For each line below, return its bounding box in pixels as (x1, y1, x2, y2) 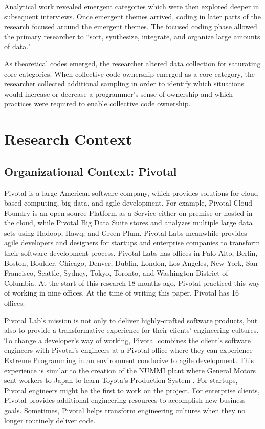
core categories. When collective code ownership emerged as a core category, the (4, 68, 255, 79)
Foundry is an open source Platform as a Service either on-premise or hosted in (4, 207, 253, 218)
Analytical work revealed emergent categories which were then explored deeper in (4, 1, 259, 11)
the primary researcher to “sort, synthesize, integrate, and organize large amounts (4, 31, 260, 41)
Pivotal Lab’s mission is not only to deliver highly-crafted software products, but (4, 314, 258, 325)
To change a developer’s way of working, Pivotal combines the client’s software (4, 334, 251, 345)
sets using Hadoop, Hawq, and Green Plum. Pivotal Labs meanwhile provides (4, 227, 247, 238)
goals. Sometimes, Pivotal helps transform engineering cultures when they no (4, 404, 246, 415)
